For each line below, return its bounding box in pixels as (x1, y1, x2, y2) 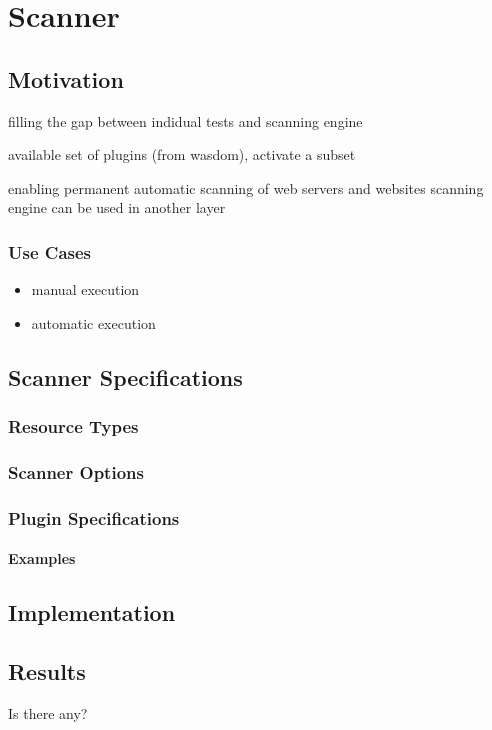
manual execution (31, 279, 140, 300)
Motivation (8, 63, 124, 94)
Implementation (8, 597, 176, 628)
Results (8, 656, 86, 687)
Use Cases (8, 239, 92, 264)
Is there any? (8, 702, 88, 723)
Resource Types (8, 414, 139, 439)
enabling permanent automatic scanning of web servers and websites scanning (8, 177, 484, 198)
